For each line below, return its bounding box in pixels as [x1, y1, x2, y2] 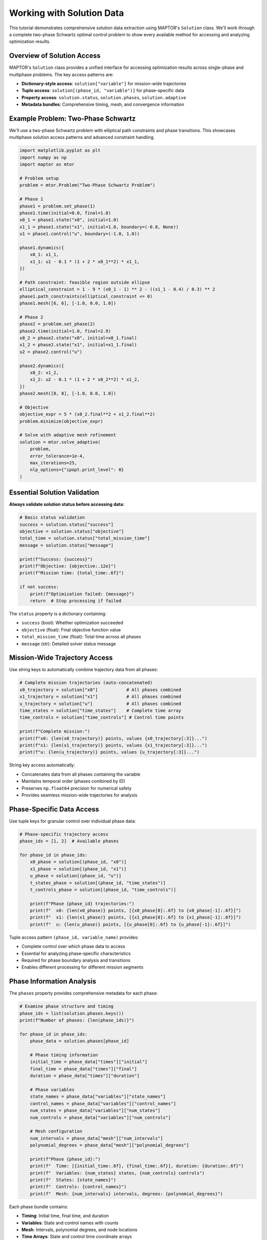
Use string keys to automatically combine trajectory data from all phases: [9, 667, 158, 673]
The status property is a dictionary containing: [9, 611, 107, 617]
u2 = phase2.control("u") [19, 349, 83, 355]
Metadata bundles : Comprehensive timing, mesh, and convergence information [21, 102, 184, 108]
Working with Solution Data [9, 7, 124, 18]
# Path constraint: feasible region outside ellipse [19, 279, 150, 285]
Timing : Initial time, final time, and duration [21, 1213, 109, 1219]
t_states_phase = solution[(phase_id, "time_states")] [30, 880, 166, 885]
